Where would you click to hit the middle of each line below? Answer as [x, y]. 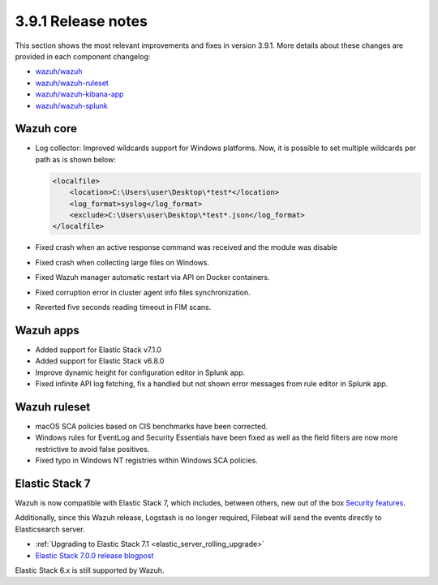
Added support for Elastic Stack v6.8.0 [100, 361]
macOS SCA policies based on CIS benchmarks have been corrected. [151, 426]
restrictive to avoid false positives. [92, 449]
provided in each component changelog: [83, 56]
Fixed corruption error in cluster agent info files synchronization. [143, 292]
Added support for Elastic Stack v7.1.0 [99, 350]
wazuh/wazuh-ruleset [72, 83]
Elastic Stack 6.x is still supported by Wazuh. [90, 570]
